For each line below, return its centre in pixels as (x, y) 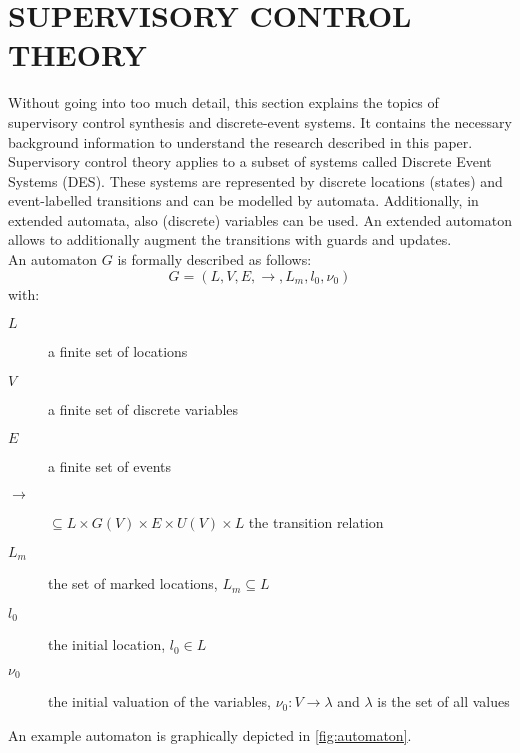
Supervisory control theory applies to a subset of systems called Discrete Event (250, 161)
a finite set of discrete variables (143, 408)
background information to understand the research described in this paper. (240, 141)
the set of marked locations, (133, 583)
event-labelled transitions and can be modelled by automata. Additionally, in (243, 200)
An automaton (53, 259)
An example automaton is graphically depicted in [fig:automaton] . (210, 734)
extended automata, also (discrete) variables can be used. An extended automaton (260, 219)
